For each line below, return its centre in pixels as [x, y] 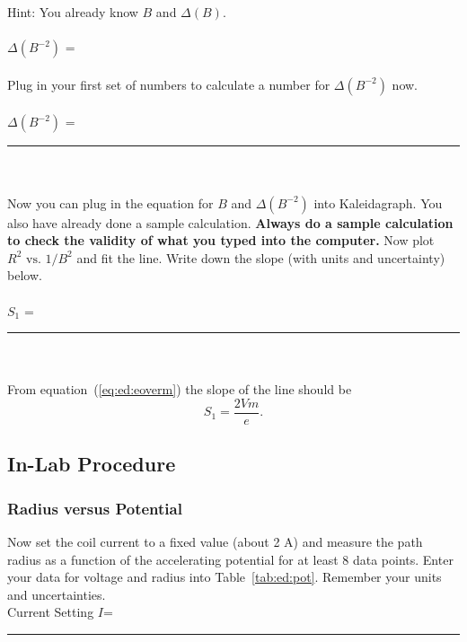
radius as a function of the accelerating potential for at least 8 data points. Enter [230, 559]
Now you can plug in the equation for [110, 202]
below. [25, 275]
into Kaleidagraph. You [378, 202]
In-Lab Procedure [92, 464]
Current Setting [51, 612]
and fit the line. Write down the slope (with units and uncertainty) [261, 257]
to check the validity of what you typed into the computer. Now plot [221, 240]
